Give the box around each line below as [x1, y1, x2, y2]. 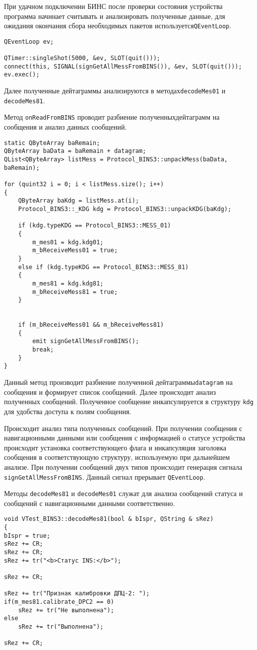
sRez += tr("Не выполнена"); [18, 606, 114, 614]
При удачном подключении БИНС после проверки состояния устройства [4, 1, 223, 11]
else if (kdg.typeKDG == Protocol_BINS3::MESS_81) [18, 263, 189, 271]
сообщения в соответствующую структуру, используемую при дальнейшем [4, 452, 230, 462]
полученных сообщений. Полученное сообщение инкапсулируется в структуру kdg [4, 396, 254, 407]
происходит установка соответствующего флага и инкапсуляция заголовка [4, 442, 226, 452]
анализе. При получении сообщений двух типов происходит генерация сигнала [4, 461, 243, 472]
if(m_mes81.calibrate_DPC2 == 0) [4, 598, 114, 605]
